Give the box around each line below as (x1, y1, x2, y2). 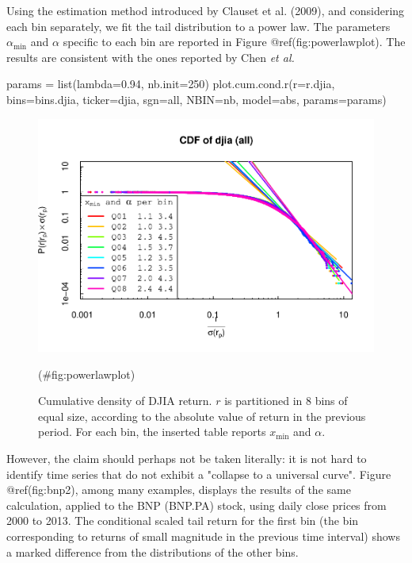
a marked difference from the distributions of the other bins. (6, 543, 299, 560)
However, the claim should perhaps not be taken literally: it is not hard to (6, 450, 367, 467)
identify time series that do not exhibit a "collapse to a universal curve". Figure (6, 465, 391, 482)
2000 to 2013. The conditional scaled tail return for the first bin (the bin (6, 512, 359, 529)
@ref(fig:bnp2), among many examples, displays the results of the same (6, 481, 351, 498)
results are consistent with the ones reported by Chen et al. (6, 48, 295, 65)
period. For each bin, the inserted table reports (38, 423, 266, 440)
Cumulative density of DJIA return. (38, 392, 212, 409)
